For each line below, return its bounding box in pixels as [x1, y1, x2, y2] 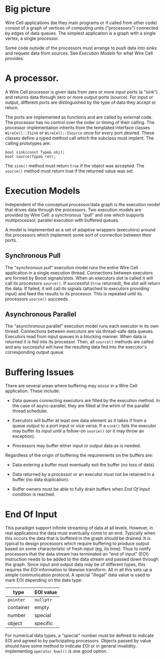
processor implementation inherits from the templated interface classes [5, 125, 150, 130]
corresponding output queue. [5, 349, 65, 355]
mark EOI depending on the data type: [5, 577, 83, 583]
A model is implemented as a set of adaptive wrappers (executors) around [5, 226, 156, 232]
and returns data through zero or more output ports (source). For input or [5, 94, 154, 100]
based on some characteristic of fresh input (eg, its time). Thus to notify [5, 546, 151, 552]
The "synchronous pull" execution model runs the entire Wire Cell [5, 264, 138, 270]
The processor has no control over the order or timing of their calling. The [5, 119, 155, 125]
